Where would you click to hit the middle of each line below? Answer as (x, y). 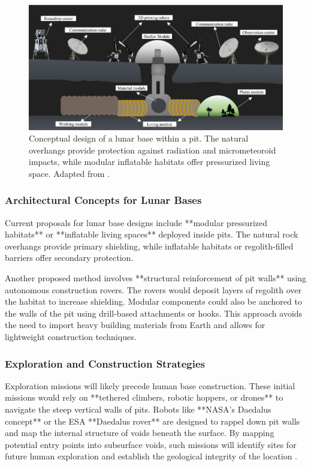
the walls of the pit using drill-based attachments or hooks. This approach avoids (154, 313)
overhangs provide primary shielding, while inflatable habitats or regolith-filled (149, 246)
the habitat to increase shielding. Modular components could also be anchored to (153, 301)
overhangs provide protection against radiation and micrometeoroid (153, 150)
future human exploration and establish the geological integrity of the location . (151, 456)
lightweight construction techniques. (71, 337)
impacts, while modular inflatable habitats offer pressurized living (150, 162)
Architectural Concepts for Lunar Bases (103, 200)
